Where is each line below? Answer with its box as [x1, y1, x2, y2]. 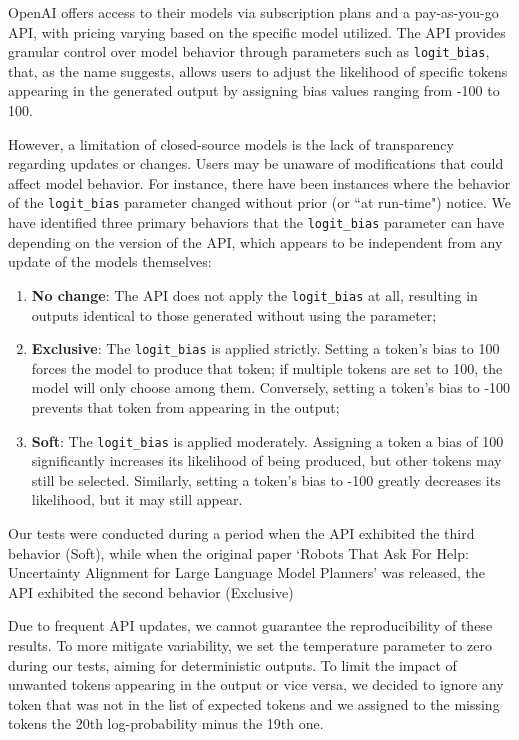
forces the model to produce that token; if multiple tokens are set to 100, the [31, 357, 503, 378]
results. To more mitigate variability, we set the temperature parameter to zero [8, 635, 492, 655]
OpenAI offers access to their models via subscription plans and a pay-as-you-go [8, 2, 499, 22]
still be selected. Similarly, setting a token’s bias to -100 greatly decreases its [31, 469, 501, 490]
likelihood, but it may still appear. [31, 489, 243, 510]
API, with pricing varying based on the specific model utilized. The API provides [8, 21, 506, 42]
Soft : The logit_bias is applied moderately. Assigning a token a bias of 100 [31, 430, 504, 451]
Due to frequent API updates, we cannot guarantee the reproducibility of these [8, 615, 493, 636]
